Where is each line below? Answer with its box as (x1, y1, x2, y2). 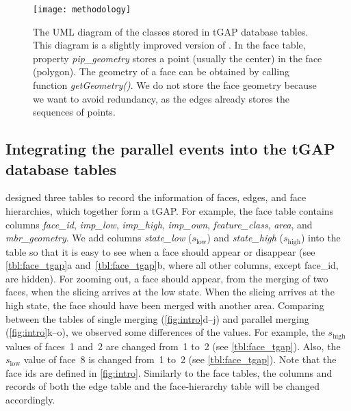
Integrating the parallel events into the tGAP (5, 138, 335, 159)
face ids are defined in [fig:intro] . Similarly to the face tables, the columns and (5, 365, 333, 380)
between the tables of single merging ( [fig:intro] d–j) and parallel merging (5, 311, 309, 326)
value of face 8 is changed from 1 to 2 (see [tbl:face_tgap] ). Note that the (23, 352, 337, 367)
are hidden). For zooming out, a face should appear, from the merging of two (5, 271, 328, 285)
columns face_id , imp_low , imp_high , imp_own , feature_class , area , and (5, 217, 313, 231)
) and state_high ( (207, 230, 283, 245)
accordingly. (5, 393, 55, 407)
